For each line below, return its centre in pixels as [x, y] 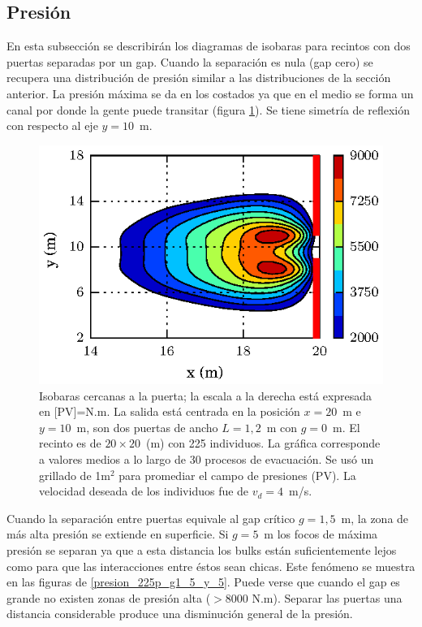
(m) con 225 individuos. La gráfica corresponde [263, 443]
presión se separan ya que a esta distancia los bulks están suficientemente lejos [202, 550]
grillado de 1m [75, 475]
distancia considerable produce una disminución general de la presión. [180, 614]
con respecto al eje [52, 125]
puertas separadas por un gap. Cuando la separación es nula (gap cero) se [190, 61]
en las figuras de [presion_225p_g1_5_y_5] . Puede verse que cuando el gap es [203, 582]
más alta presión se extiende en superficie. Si [118, 534]
